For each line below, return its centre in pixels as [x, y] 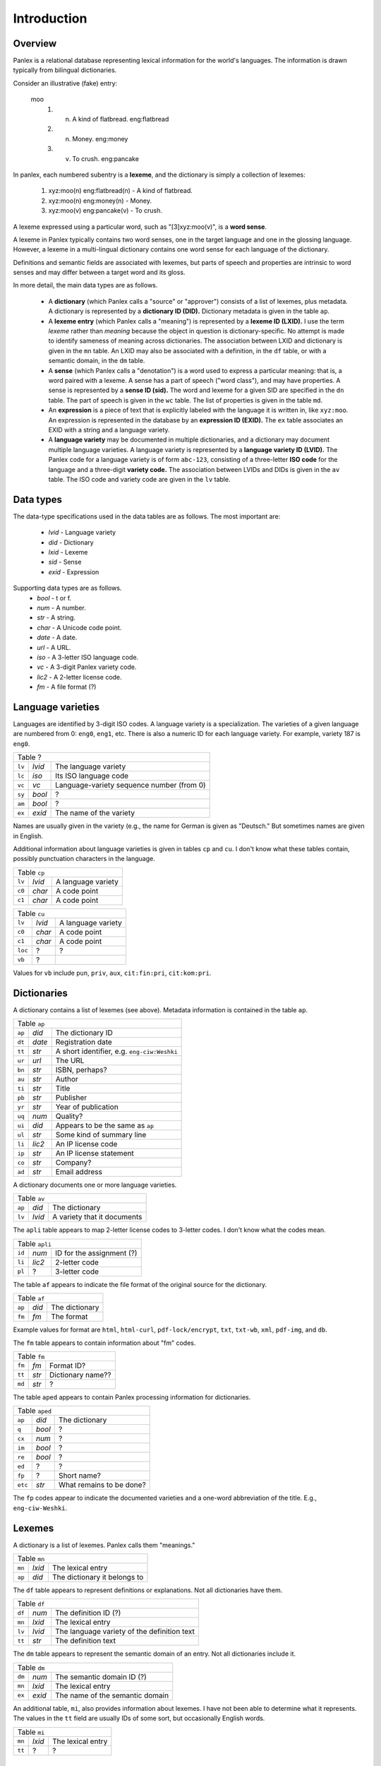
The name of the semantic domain [112, 1695]
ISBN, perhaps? [81, 1070]
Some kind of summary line [101, 1135]
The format [69, 1317]
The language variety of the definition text [125, 1632]
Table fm [31, 1356]
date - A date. [57, 638]
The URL [70, 1061]
